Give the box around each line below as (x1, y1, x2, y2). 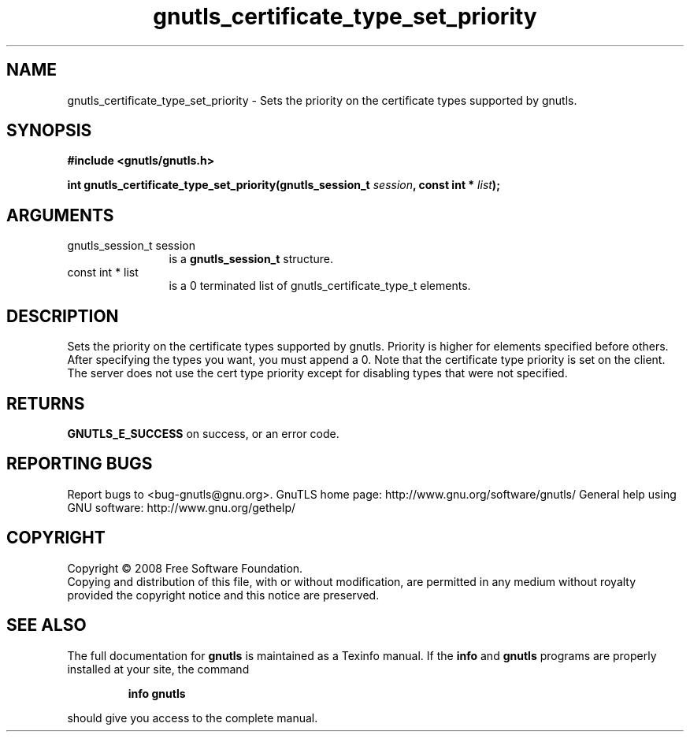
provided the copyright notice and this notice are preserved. (67, 588, 380, 602)
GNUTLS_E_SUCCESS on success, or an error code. (67, 426, 339, 440)
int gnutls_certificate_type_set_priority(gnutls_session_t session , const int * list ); (67, 178, 500, 192)
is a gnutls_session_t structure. (169, 252, 333, 266)
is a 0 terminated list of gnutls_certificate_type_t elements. (169, 279, 471, 293)
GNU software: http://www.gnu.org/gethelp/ (67, 500, 296, 514)
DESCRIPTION (6, 306, 119, 326)
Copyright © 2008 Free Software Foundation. (67, 561, 303, 575)
